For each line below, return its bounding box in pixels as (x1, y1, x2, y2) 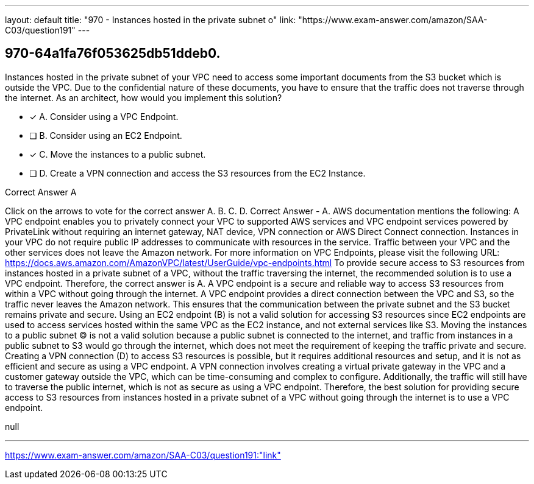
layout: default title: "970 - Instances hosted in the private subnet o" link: (5, 15, 296, 25)
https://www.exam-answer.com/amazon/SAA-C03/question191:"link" (5, 449, 281, 460)
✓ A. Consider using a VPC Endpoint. (29, 111, 179, 122)
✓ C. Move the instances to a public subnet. (29, 149, 206, 160)
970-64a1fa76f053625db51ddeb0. (5, 46, 221, 61)
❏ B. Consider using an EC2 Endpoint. (29, 130, 182, 141)
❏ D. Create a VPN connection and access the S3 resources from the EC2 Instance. (29, 167, 366, 178)
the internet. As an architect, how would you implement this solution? (5, 92, 282, 103)
